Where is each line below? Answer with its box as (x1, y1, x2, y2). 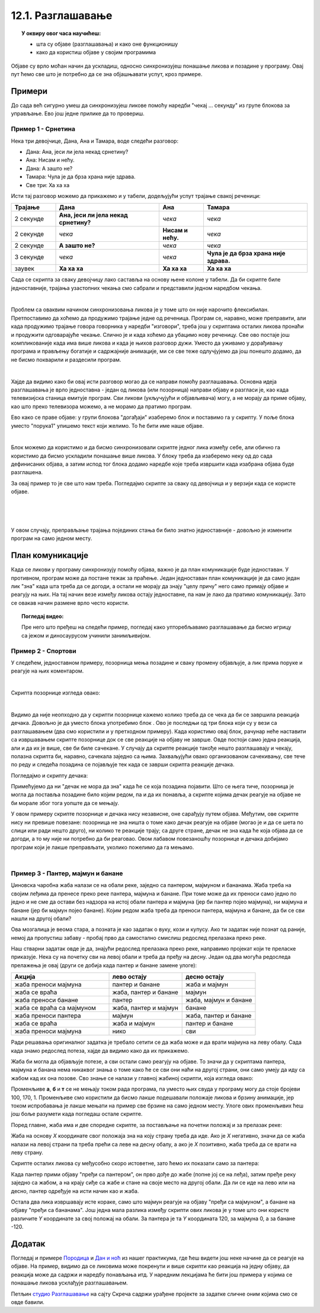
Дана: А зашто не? (25, 165, 73, 172)
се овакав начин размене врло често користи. (11, 599, 130, 606)
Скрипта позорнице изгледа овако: (11, 689, 101, 696)
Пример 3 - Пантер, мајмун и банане (11, 869, 123, 878)
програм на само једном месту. (11, 535, 92, 542)
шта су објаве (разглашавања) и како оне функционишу (36, 40, 178, 48)
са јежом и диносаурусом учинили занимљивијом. (21, 632, 151, 639)
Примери (11, 86, 47, 96)
